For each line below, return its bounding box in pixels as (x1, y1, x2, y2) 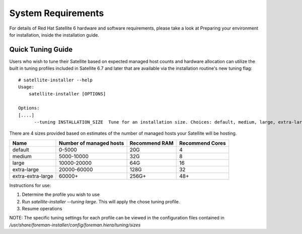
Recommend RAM (129, 140, 174, 147)
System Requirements (9, 8, 104, 19)
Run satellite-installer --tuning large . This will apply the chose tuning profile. (22, 198, 180, 204)
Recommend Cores (179, 140, 226, 147)
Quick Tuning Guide (9, 45, 73, 54)
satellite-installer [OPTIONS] (28, 91, 106, 97)
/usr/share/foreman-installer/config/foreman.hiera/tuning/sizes (9, 221, 141, 228)
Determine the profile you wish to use (22, 191, 100, 198)
